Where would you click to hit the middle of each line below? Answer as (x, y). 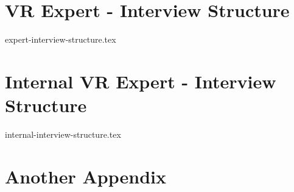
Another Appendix (86, 176)
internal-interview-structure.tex (63, 134)
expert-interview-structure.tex (61, 39)
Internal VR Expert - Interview (141, 81)
